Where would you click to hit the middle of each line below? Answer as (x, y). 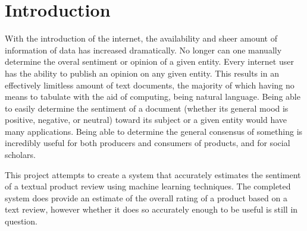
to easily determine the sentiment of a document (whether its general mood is (147, 108)
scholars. (20, 155)
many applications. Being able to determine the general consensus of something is (154, 131)
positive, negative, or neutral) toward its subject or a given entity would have (146, 120)
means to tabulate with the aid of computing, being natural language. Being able (153, 96)
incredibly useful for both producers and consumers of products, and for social (148, 143)
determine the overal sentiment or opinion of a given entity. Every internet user (149, 61)
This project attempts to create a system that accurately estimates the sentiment (153, 174)
